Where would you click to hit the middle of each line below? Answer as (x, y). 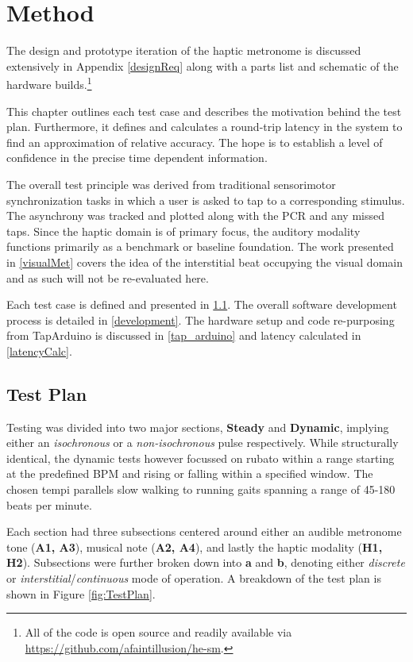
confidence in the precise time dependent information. (137, 158)
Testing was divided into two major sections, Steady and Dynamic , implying (198, 427)
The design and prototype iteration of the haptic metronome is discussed (184, 50)
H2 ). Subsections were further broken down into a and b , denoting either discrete (206, 562)
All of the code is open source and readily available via (158, 632)
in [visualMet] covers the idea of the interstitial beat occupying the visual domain (205, 262)
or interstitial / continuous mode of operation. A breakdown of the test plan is (194, 578)
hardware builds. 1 (49, 83)
